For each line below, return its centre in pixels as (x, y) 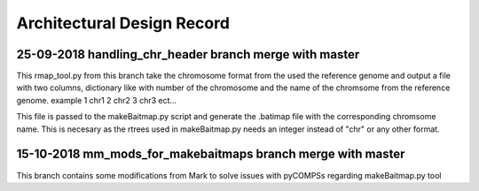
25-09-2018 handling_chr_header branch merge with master (188, 54)
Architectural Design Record (123, 23)
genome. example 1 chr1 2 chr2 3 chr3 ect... (97, 100)
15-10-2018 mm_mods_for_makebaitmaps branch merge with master (211, 154)
